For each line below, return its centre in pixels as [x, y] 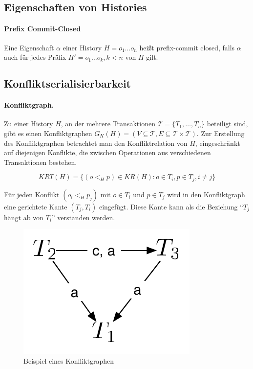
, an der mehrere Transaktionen [108, 124]
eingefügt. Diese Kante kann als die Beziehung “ [171, 206]
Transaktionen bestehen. [41, 162]
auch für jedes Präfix [35, 57]
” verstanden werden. [83, 217]
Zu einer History [29, 124]
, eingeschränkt [218, 143]
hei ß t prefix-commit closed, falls [187, 47]
